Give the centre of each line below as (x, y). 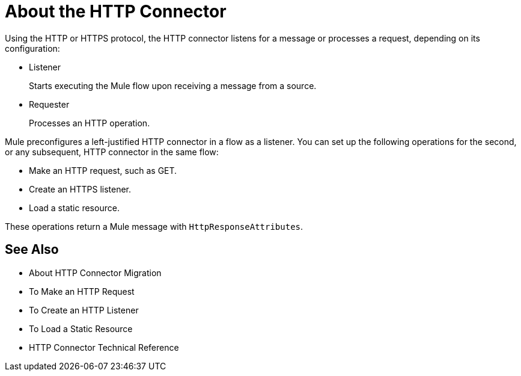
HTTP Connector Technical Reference (104, 347)
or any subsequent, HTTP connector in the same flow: (112, 152)
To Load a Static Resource (81, 328)
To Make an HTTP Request (82, 291)
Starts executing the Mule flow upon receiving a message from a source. (173, 85)
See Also (32, 250)
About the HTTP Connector (116, 11)
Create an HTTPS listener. (80, 189)
